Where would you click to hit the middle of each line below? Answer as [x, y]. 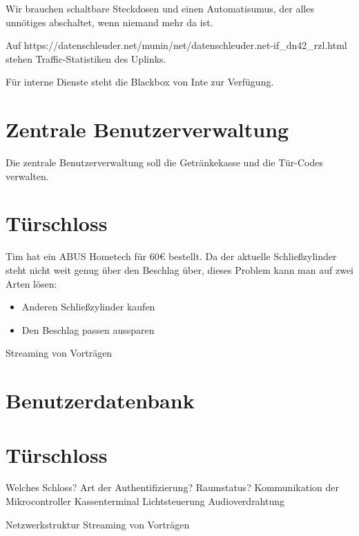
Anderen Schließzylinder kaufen [88, 307]
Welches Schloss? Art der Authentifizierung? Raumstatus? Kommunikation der [172, 487]
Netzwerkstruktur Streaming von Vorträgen [98, 524]
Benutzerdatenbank [100, 400]
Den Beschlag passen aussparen [88, 329]
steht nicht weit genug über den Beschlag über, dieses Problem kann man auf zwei [179, 270]
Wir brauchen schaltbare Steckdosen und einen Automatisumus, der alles [160, 8]
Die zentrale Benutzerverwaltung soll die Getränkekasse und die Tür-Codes [164, 162]
